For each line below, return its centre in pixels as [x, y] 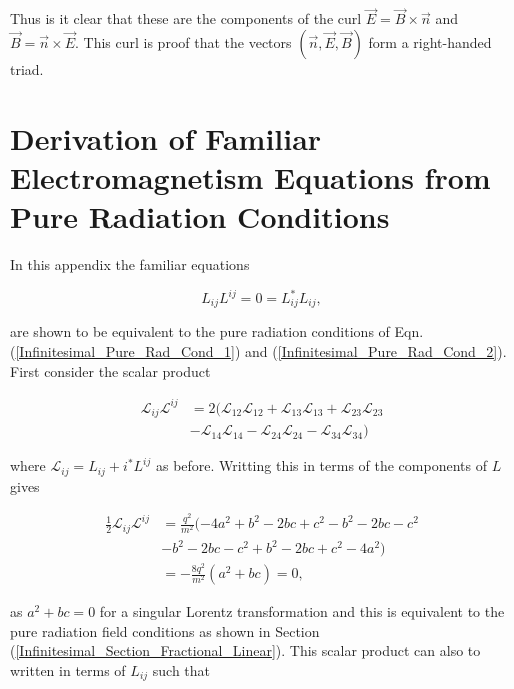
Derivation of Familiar [166, 137]
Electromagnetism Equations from [250, 176]
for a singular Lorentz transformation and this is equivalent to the [302, 611]
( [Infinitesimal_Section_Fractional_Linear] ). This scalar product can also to [245, 650]
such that [181, 669]
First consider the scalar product [110, 370]
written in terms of [68, 669]
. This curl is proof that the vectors [183, 41]
